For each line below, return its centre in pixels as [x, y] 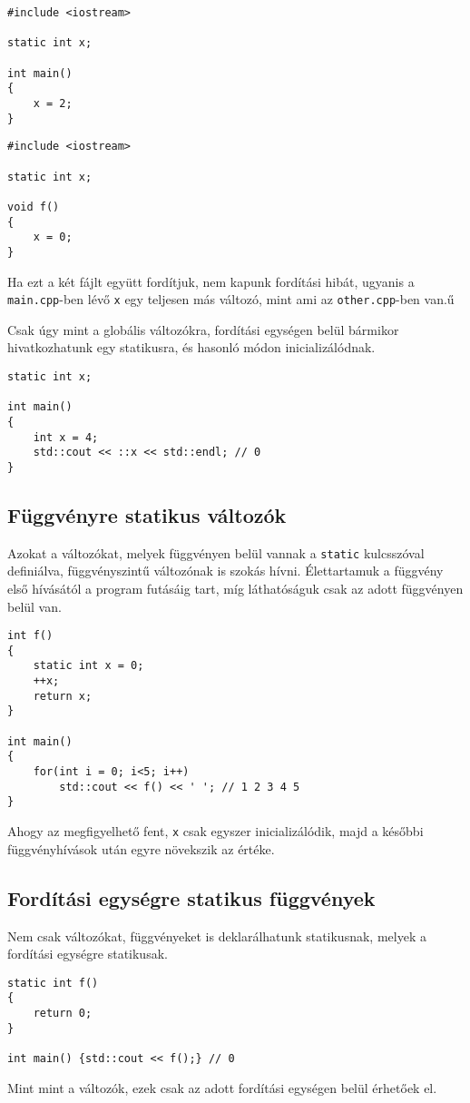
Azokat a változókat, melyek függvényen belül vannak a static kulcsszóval [216, 552]
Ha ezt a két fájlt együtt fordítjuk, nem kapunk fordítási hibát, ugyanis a [211, 281]
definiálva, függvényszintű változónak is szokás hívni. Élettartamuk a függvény [225, 571]
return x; [63, 696]
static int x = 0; [88, 666]
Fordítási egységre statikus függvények [191, 897]
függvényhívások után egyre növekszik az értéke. [141, 848]
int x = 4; [66, 437]
